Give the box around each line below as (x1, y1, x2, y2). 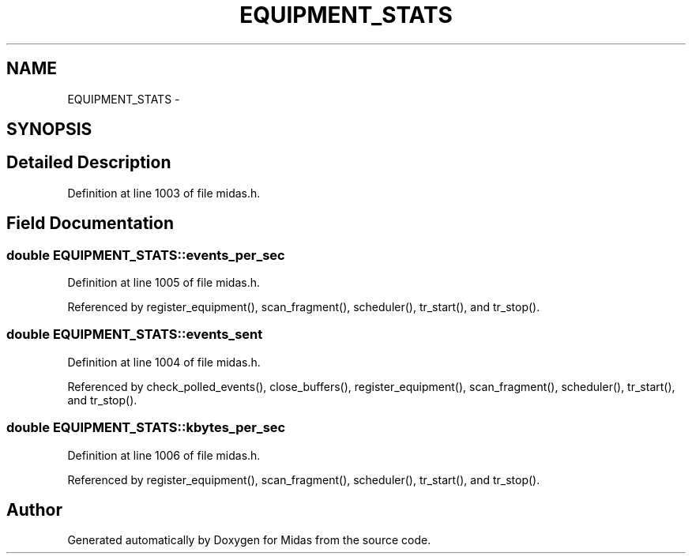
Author (6, 500, 62, 520)
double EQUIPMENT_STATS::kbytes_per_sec (6, 419, 286, 436)
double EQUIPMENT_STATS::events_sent (6, 326, 263, 343)
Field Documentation (6, 213, 174, 234)
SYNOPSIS (6, 119, 92, 140)
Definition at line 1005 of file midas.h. (67, 276, 260, 290)
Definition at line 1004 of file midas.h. (67, 355, 261, 369)
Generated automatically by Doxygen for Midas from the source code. (67, 533, 431, 547)
